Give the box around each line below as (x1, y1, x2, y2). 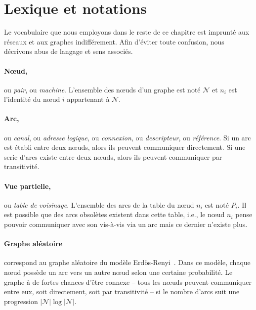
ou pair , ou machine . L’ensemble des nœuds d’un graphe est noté (4, 84, 201, 94)
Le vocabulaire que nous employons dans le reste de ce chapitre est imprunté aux (4, 27, 250, 37)
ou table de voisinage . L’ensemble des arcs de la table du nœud (4, 199, 194, 210)
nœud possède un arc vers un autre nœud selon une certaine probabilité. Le (4, 267, 233, 277)
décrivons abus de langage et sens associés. (4, 46, 133, 56)
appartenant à (67, 94, 110, 104)
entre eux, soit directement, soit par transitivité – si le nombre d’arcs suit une (4, 286, 240, 297)
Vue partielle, (4, 180, 51, 191)
